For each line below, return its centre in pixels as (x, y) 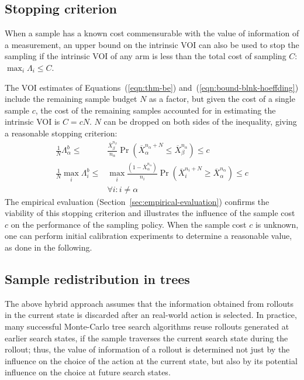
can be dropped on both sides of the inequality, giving (200, 121)
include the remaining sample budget (71, 99)
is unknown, (277, 224)
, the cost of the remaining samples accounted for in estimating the (156, 110)
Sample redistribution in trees (97, 279)
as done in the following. (49, 247)
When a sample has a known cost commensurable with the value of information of (152, 33)
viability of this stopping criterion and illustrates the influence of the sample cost (150, 213)
